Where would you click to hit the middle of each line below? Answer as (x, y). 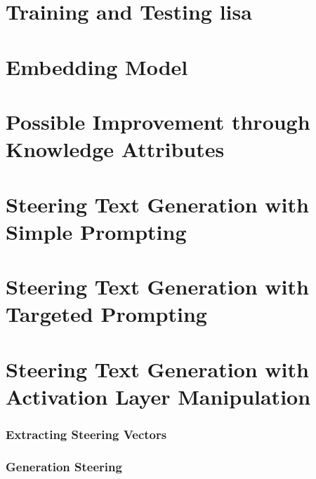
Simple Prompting (96, 231)
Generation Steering (64, 466)
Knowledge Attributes (115, 149)
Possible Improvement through (158, 121)
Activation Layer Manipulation (158, 396)
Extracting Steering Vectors (86, 434)
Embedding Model (97, 66)
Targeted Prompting (106, 314)
